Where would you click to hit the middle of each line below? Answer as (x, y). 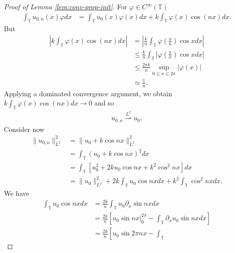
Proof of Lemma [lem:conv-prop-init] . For (66, 6)
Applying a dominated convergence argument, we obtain (88, 93)
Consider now (24, 129)
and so (104, 103)
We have (17, 193)
